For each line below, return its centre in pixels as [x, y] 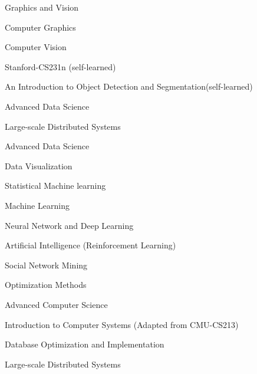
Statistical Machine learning [55, 186]
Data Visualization [39, 165]
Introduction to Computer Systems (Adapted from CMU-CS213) [122, 324]
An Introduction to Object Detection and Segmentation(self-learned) [129, 86]
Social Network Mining [46, 265]
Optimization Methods [46, 285]
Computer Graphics [40, 27]
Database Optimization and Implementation [85, 344]
